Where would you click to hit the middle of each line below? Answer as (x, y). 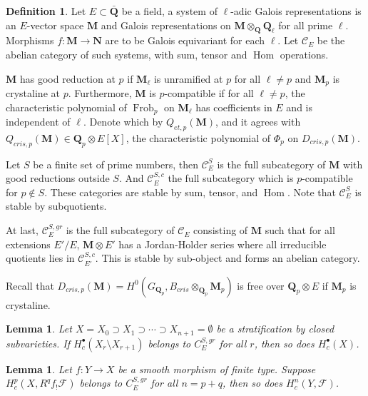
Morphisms (30, 40)
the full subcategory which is (231, 178)
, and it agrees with (258, 122)
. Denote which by (123, 122)
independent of (38, 122)
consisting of (221, 230)
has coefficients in (234, 107)
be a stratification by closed (275, 329)
